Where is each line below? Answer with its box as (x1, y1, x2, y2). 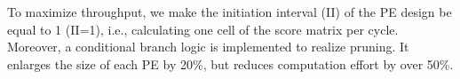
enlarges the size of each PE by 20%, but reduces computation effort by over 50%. (7, 54, 454, 73)
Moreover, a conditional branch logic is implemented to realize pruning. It (7, 37, 409, 56)
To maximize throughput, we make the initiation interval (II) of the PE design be (7, 3, 452, 20)
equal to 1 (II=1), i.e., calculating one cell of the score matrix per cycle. (7, 20, 399, 38)
